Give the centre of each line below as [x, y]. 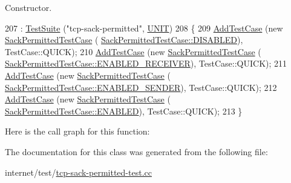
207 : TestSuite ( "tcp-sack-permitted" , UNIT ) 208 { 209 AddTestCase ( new [144, 28]
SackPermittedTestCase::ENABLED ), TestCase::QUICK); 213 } [124, 111]
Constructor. [28, 7]
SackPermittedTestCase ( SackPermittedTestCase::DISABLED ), [124, 40]
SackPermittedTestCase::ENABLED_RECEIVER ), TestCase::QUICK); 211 [146, 63]
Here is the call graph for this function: [77, 131]
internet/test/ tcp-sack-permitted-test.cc [78, 172]
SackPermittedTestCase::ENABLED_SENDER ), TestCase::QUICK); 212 [141, 87]
